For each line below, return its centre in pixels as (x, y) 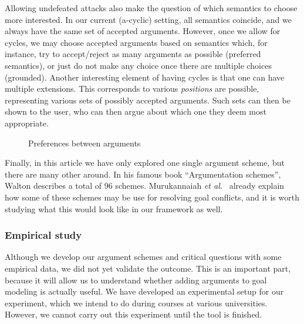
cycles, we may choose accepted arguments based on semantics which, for (136, 42)
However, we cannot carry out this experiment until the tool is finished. (134, 314)
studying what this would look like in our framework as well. (114, 208)
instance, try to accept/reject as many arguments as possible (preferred (133, 54)
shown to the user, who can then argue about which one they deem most (136, 111)
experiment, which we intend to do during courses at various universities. (136, 303)
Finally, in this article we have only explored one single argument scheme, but (145, 163)
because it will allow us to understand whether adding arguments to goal (136, 280)
